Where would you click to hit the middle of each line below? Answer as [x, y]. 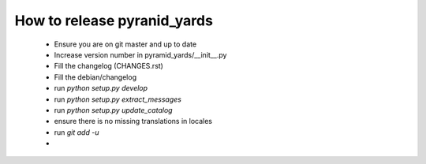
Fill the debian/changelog [95, 77]
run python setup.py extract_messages [118, 99]
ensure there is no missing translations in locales [133, 121]
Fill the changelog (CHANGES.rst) [108, 66]
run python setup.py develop [101, 88]
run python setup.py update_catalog [113, 110]
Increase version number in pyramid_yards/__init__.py [140, 54]
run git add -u [77, 132]
